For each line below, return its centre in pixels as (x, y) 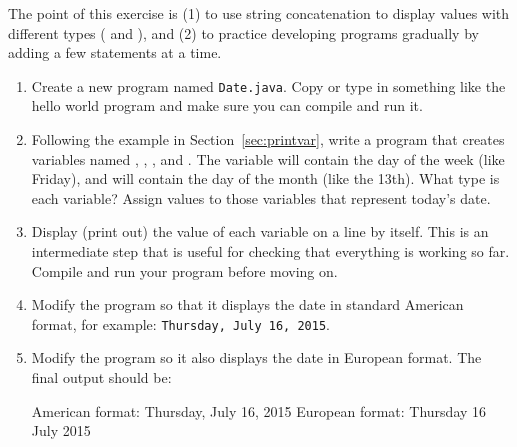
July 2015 (61, 430)
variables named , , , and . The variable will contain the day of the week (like (268, 158)
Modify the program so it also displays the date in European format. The (256, 357)
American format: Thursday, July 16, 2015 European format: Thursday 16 (259, 410)
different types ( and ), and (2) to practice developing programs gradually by (243, 32)
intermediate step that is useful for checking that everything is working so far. (270, 251)
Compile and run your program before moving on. (184, 270)
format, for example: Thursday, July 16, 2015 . (180, 323)
